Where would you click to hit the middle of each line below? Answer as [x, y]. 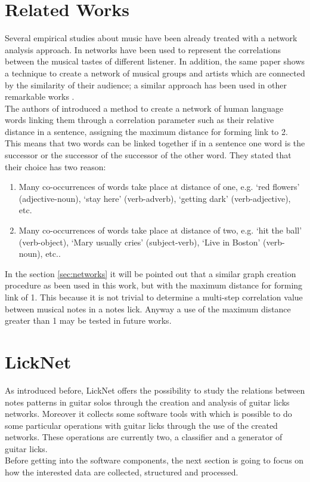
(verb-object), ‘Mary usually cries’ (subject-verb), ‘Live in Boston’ [139, 242]
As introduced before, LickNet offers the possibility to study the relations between [155, 390]
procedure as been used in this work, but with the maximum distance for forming [154, 285]
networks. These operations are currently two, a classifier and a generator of [144, 437]
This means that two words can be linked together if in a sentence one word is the [155, 143]
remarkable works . [40, 96]
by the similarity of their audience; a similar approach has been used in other [146, 85]
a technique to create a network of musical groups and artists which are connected [155, 73]
